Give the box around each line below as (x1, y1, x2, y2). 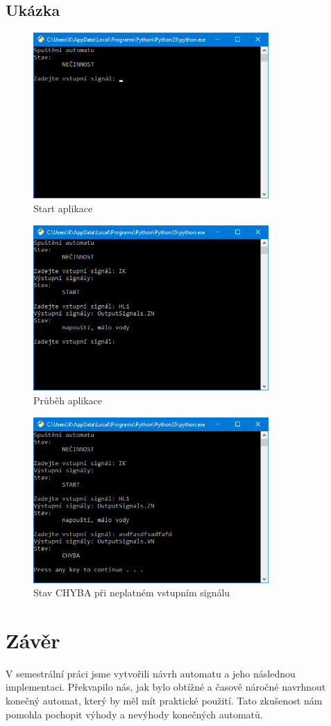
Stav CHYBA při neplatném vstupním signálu (33, 585, 230, 600)
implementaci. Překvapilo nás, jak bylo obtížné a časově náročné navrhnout (6, 680, 326, 694)
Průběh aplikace (33, 393, 103, 408)
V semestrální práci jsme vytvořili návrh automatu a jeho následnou (6, 666, 296, 680)
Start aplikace (33, 200, 93, 215)
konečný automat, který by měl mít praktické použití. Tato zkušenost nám (6, 693, 323, 708)
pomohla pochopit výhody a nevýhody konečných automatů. (6, 707, 263, 721)
